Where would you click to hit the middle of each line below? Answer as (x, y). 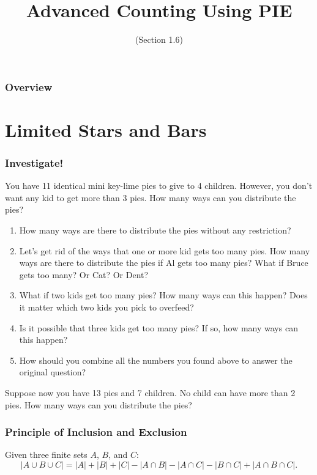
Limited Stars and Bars (106, 129)
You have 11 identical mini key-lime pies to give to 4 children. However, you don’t (159, 186)
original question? (53, 372)
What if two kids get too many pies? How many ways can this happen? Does (163, 295)
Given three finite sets (46, 455)
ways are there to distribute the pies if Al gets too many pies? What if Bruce (164, 263)
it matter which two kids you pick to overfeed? (106, 307)
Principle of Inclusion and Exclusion (96, 432)
